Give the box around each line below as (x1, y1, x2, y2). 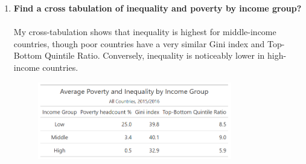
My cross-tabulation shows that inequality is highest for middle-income (13, 25, 276, 38)
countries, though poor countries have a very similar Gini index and (13, 37, 265, 50)
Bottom (13, 49, 42, 62)
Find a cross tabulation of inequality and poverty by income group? (13, 2, 302, 14)
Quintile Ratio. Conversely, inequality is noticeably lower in (44, 49, 265, 62)
